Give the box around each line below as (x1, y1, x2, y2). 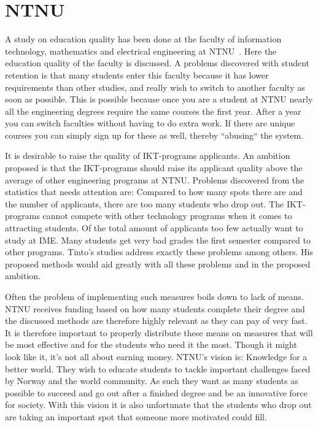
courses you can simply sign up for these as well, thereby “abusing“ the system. (5, 128, 304, 141)
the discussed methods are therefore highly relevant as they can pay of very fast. (5, 314, 308, 327)
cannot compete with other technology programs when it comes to (42, 209, 292, 222)
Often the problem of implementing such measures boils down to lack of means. (5, 290, 304, 302)
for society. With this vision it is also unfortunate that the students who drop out (5, 398, 312, 411)
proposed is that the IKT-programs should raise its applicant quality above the (5, 161, 303, 174)
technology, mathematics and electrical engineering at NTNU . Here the (5, 44, 277, 57)
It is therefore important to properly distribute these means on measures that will (5, 326, 313, 339)
